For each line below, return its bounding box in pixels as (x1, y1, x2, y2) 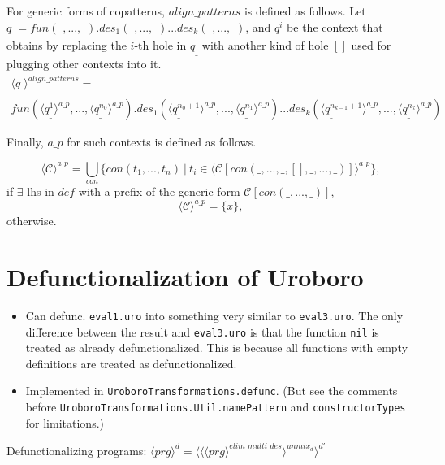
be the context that (287, 18, 383, 35)
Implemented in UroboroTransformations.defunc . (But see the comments (25, 382, 398, 399)
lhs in (27, 183, 54, 200)
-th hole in (134, 37, 187, 54)
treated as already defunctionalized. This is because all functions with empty (25, 339, 408, 356)
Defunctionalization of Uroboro (6, 260, 364, 293)
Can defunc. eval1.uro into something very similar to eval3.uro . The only (25, 306, 404, 324)
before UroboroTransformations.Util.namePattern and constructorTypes (25, 398, 406, 415)
